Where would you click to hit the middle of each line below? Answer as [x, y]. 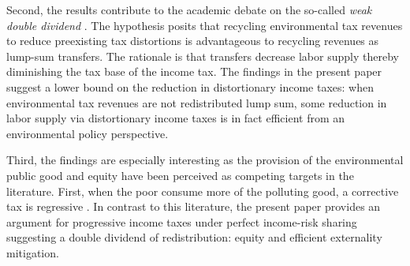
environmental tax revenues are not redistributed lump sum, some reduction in [197, 102]
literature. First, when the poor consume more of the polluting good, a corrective [203, 191]
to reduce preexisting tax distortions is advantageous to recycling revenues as [193, 41]
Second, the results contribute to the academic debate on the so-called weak [189, 9]
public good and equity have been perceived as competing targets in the [180, 175]
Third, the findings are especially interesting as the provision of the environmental [205, 160]
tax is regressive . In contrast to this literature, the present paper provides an [194, 206]
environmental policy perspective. [88, 133]
